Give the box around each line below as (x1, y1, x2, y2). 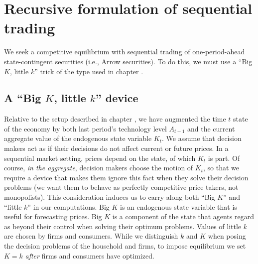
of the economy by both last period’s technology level (4, 123, 167, 133)
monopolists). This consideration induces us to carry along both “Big (4, 192, 215, 202)
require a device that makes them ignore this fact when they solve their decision (4, 172, 249, 182)
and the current (187, 123, 235, 133)
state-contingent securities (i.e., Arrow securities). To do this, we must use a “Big (4, 56, 253, 66)
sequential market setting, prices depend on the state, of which (4, 152, 196, 163)
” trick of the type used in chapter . (34, 66, 143, 76)
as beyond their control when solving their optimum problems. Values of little (4, 221, 242, 231)
